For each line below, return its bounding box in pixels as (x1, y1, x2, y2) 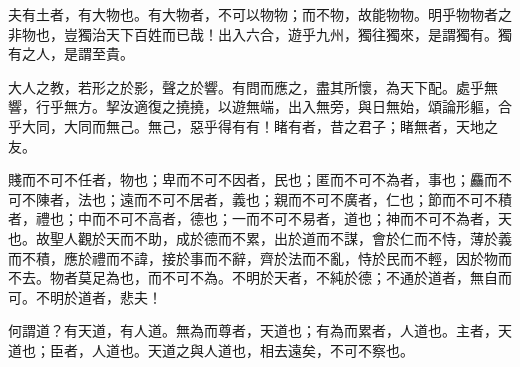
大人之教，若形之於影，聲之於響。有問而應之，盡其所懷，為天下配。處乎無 (8, 76, 498, 97)
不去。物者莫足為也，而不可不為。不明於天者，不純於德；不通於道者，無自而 (8, 267, 512, 288)
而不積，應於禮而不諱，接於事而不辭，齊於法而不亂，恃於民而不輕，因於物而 (8, 247, 512, 268)
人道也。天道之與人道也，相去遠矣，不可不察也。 (91, 339, 414, 360)
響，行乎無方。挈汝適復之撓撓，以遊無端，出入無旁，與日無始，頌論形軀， (8, 96, 498, 117)
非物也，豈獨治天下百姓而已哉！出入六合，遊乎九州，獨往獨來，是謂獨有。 (8, 23, 498, 44)
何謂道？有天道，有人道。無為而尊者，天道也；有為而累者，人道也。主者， (8, 320, 498, 341)
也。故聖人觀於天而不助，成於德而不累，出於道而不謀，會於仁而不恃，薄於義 (8, 227, 512, 248)
